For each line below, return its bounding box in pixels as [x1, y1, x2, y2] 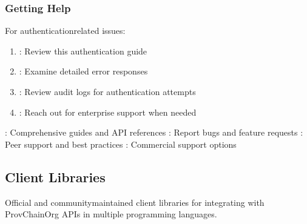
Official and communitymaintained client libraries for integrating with [5, 196, 265, 208]
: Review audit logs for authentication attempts [19, 85, 196, 97]
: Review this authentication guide [19, 44, 147, 57]
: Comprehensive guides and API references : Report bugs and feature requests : [5, 126, 303, 139]
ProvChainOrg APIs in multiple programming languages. [5, 208, 217, 220]
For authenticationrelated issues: [5, 24, 126, 37]
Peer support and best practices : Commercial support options [5, 137, 237, 150]
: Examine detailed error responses [19, 65, 148, 77]
